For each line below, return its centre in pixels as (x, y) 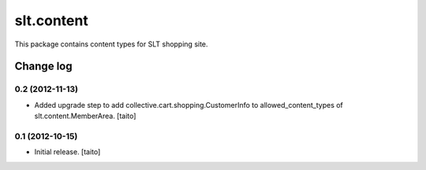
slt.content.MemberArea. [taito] (85, 116)
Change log (43, 67)
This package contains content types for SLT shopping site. (111, 44)
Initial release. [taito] (67, 152)
